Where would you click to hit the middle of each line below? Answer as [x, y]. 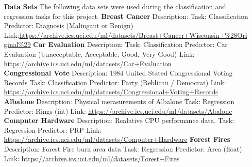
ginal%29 [17, 44]
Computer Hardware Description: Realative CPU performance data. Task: [119, 120]
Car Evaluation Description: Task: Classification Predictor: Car [130, 44]
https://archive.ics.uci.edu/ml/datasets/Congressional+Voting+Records [111, 92]
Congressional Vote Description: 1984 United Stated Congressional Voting [118, 73]
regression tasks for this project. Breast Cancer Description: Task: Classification [126, 16]
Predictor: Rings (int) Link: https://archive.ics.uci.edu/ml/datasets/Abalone [118, 111]
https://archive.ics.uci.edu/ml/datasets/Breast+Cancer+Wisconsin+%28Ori [133, 35]
